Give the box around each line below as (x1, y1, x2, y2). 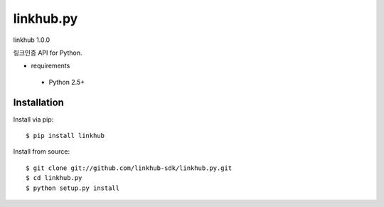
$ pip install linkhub (26, 132, 105, 140)
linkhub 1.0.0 (13, 36, 50, 44)
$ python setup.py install (26, 184, 120, 192)
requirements (31, 61, 70, 70)
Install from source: (13, 147, 70, 156)
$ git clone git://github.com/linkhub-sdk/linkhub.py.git (26, 164, 233, 172)
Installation (13, 96, 64, 108)
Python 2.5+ (48, 78, 85, 86)
